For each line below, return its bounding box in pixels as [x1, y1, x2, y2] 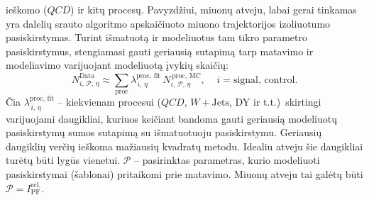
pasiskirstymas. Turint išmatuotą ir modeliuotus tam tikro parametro [6, 30, 307, 45]
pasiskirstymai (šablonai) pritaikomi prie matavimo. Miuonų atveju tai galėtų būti [6, 166, 363, 181]
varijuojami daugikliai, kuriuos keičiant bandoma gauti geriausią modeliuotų [6, 111, 338, 126]
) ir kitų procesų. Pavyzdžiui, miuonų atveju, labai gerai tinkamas [70, 2, 357, 16]
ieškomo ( [6, 2, 48, 16]
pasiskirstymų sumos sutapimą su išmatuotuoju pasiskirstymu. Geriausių [6, 125, 322, 140]
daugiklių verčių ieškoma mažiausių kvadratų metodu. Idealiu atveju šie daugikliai [6, 138, 363, 153]
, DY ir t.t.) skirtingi [228, 94, 321, 109]
